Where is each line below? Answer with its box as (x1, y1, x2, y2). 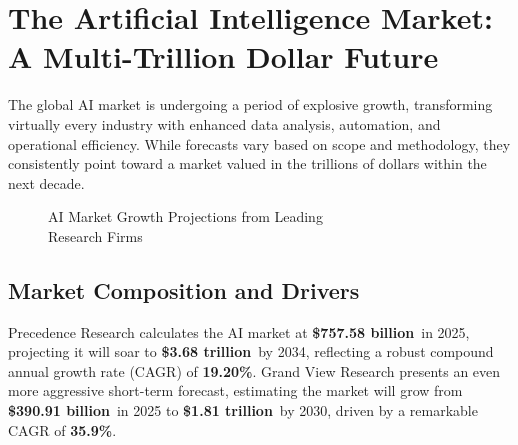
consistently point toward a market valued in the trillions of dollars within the (8, 153, 487, 174)
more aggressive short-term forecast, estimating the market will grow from (8, 380, 463, 401)
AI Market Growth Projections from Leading (48, 206, 323, 227)
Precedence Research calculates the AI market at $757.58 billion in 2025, (8, 321, 470, 342)
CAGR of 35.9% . (8, 419, 117, 440)
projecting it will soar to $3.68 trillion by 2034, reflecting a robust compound (8, 341, 494, 362)
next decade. (8, 172, 85, 193)
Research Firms (48, 225, 143, 246)
